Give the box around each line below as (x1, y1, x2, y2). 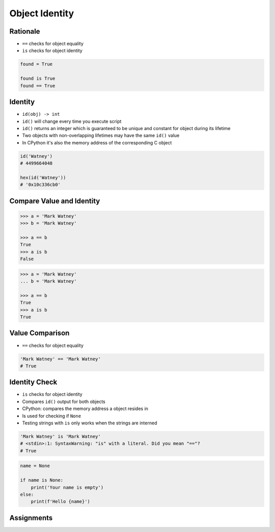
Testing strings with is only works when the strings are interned (22, 420, 157, 426)
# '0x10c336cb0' (20, 182, 61, 188)
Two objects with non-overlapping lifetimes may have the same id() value (22, 133, 180, 139)
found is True (20, 75, 56, 82)
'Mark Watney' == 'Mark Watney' (20, 356, 101, 362)
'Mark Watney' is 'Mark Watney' (20, 434, 101, 439)
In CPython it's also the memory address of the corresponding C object (22, 139, 172, 145)
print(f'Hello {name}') (31, 499, 90, 504)
